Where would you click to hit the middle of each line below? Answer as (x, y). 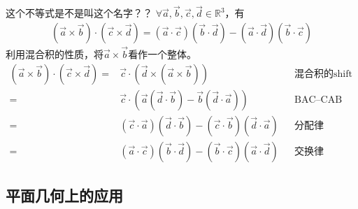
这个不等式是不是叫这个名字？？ (79, 13)
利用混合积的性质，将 (55, 54)
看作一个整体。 (163, 54)
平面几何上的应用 (64, 195)
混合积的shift (323, 74)
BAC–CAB (318, 100)
